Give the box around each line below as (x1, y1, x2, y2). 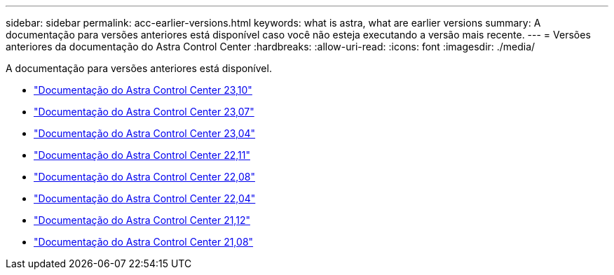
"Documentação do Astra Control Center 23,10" (34, 84, 252, 96)
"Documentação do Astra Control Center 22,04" (34, 192, 256, 204)
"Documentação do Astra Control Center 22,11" (34, 149, 250, 161)
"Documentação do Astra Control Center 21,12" (34, 214, 250, 226)
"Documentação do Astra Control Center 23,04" (34, 127, 256, 139)
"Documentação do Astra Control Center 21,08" (34, 236, 254, 248)
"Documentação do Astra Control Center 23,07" (34, 106, 254, 118)
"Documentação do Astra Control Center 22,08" (34, 171, 255, 183)
